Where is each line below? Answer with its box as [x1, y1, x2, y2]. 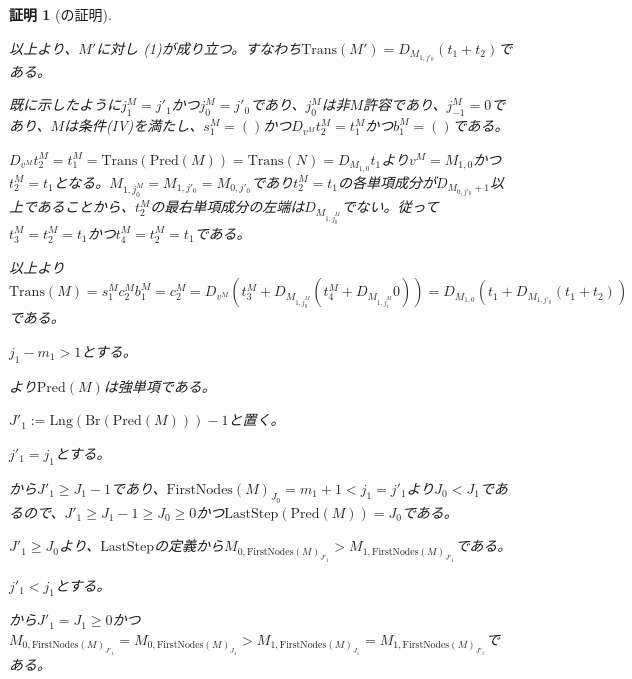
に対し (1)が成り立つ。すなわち [96, 37, 302, 58]
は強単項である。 [103, 375, 216, 396]
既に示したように [9, 94, 121, 115]
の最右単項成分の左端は [150, 196, 305, 217]
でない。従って [341, 196, 439, 217]
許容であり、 [363, 94, 447, 115]
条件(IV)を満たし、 [78, 115, 204, 136]
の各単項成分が [338, 171, 436, 192]
